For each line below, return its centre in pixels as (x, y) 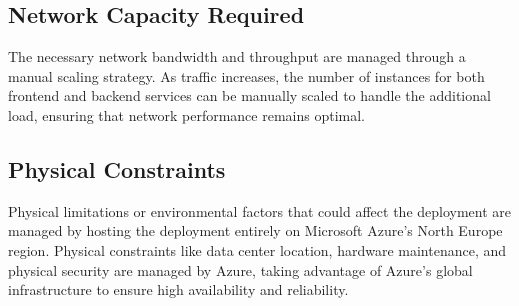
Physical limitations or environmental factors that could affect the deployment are (260, 210)
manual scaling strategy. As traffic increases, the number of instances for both (246, 75)
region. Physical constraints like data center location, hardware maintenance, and (257, 249)
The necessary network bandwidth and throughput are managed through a (237, 56)
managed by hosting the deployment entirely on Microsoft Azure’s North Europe (255, 230)
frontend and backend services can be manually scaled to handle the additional (249, 95)
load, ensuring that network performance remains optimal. (186, 114)
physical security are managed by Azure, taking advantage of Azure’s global (240, 269)
